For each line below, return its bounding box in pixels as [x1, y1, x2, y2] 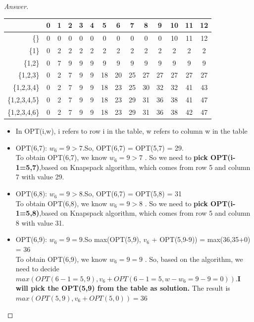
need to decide [15, 263, 59, 274]
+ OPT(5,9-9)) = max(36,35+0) [152, 234, 251, 244]
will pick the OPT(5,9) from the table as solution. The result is [15, 283, 230, 293]
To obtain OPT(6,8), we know [15, 198, 107, 208]
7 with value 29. [15, 171, 64, 182]
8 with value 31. [15, 217, 64, 228]
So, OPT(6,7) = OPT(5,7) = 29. [84, 142, 184, 153]
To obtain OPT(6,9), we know [15, 253, 107, 264]
